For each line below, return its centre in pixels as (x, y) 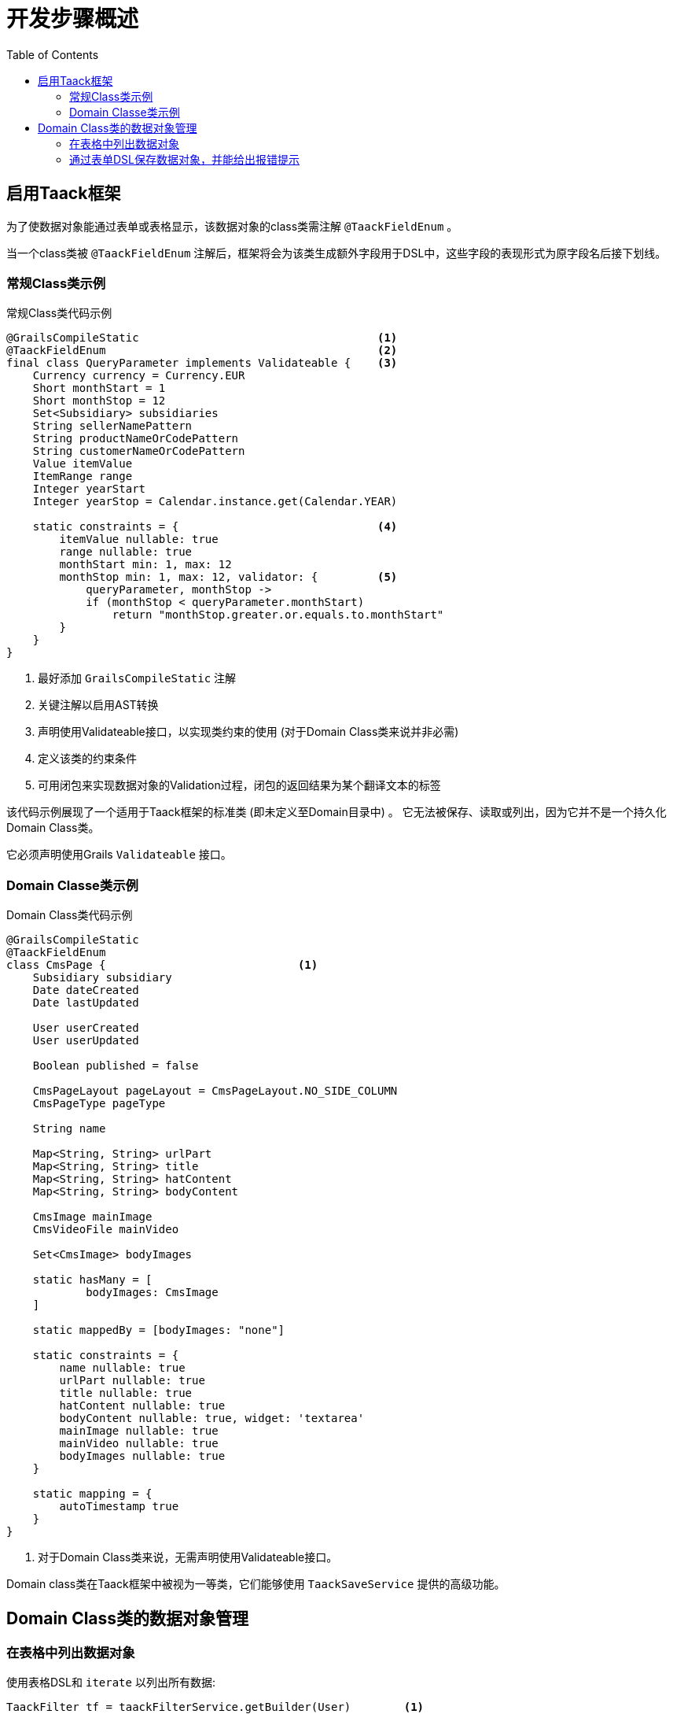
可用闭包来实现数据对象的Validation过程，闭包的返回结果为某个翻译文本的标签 (239, 785)
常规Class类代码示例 (59, 313)
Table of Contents (53, 54)
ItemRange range (83, 477)
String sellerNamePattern (112, 426)
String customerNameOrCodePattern (139, 451)
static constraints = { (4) (215, 527)
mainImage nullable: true (139, 1431)
